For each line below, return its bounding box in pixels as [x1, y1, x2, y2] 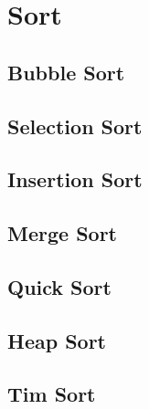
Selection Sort [7, 111, 143, 140]
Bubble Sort [7, 58, 125, 86]
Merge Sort [7, 219, 117, 247]
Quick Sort [7, 272, 112, 300]
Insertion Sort [7, 165, 143, 194]
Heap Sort [7, 326, 107, 354]
